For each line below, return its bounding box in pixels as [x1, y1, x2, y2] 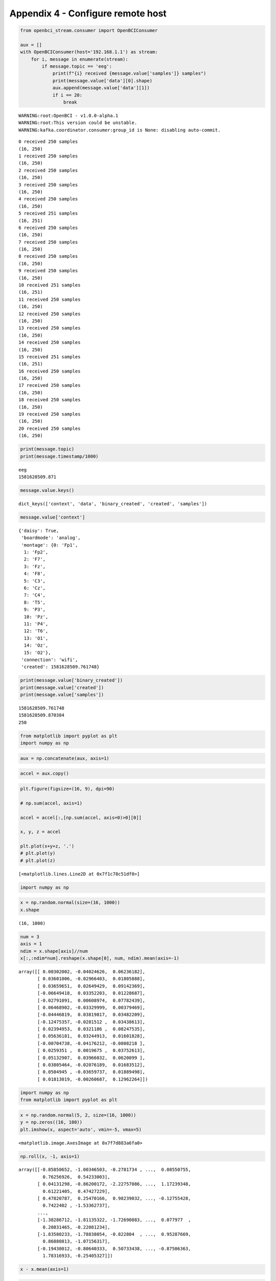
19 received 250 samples [18, 411, 81, 417]
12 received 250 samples [18, 311, 81, 317]
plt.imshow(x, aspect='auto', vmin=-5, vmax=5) [20, 1126, 142, 1132]
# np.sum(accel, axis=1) [20, 800, 83, 806]
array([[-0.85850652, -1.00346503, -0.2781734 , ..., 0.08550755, [18, 1167, 191, 1173]
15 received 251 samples [18, 354, 81, 360]
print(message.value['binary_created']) [20, 677, 123, 684]
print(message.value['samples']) [20, 692, 104, 698]
